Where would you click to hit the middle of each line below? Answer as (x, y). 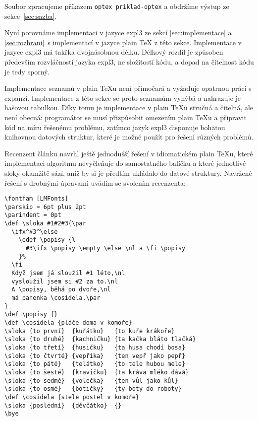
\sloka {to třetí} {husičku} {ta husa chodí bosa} (95, 347)
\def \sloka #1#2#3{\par (45, 224)
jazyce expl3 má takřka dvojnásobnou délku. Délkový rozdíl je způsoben (114, 52)
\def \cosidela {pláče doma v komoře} (68, 323)
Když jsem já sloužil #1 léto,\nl (68, 273)
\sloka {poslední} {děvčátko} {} (63, 405)
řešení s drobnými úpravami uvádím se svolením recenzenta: (95, 182)
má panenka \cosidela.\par (56, 298)
